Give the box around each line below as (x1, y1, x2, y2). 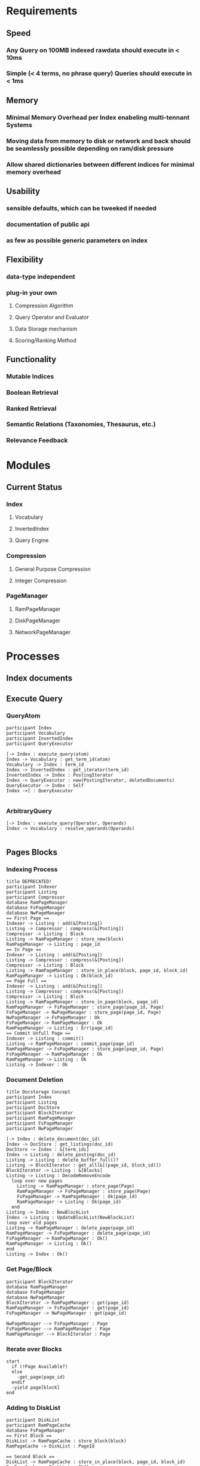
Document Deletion (6, 1075, 64, 1083)
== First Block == (6, 1433, 52, 1439)
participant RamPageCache (6, 1422, 70, 1428)
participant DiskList (6, 1417, 60, 1424)
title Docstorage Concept (6, 1089, 70, 1095)
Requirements (6, 4, 78, 18)
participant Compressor (6, 894, 66, 900)
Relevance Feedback (6, 436, 68, 445)
